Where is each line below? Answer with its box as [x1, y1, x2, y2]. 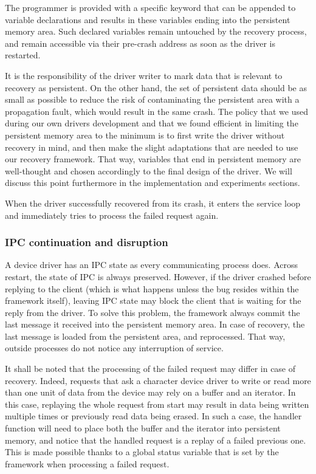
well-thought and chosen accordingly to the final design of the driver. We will [5, 164, 292, 177]
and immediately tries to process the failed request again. [5, 208, 219, 221]
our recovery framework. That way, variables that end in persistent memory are [5, 153, 301, 165]
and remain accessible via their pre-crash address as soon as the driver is [5, 36, 276, 49]
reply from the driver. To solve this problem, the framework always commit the [5, 306, 300, 318]
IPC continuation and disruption [5, 235, 168, 250]
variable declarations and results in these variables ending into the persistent [5, 13, 290, 26]
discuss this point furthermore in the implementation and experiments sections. [5, 176, 300, 189]
